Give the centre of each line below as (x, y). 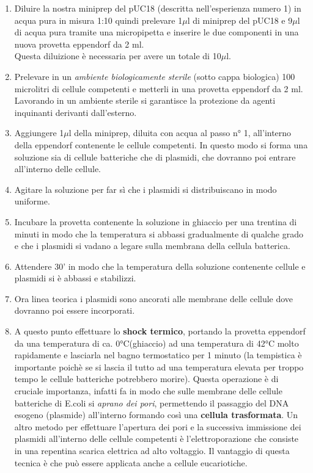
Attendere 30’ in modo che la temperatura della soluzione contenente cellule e (160, 266)
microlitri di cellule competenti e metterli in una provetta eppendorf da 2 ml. (159, 88)
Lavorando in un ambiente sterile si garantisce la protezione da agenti (145, 100)
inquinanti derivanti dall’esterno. (75, 112)
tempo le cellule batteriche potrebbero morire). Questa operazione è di (146, 379)
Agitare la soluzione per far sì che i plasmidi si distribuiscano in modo (145, 189)
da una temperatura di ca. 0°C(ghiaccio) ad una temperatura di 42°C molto (156, 343)
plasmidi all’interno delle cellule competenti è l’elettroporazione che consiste (156, 439)
